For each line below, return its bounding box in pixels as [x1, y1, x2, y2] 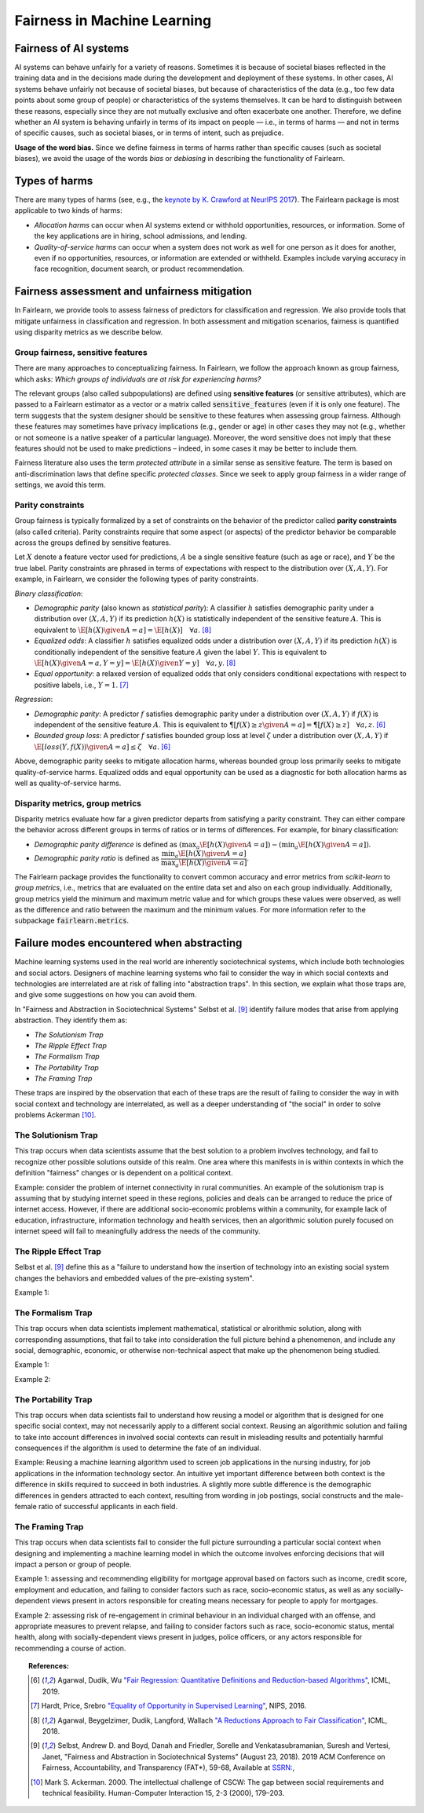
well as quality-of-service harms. [14, 778, 122, 788]
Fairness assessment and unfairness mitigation [14, 285, 253, 298]
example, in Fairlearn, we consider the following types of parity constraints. [14, 574, 259, 584]
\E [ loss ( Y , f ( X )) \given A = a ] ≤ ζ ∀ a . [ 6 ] [34, 742, 171, 751]
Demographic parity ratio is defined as [34, 853, 160, 863]
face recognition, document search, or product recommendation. [34, 264, 245, 274]
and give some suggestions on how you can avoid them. [14, 990, 197, 1000]
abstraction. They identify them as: [14, 1015, 128, 1025]
